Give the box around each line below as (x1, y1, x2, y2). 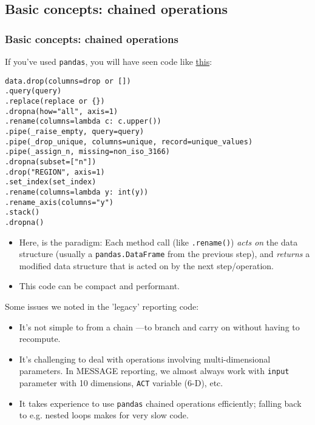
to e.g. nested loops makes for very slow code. (19, 409, 189, 421)
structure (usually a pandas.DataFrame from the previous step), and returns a (19, 247, 310, 260)
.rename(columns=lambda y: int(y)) (5, 187, 149, 196)
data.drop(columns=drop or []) (5, 76, 131, 85)
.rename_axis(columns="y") (5, 198, 113, 207)
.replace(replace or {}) (5, 96, 105, 105)
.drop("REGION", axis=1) (5, 167, 105, 176)
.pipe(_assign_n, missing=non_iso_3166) (5, 147, 171, 156)
